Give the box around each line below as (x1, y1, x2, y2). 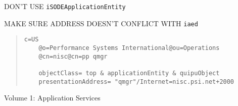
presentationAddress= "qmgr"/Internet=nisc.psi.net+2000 (38, 78, 234, 85)
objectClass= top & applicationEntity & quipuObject (38, 69, 220, 77)
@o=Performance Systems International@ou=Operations (38, 44, 220, 51)
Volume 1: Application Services (4, 92, 101, 103)
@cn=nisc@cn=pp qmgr (38, 52, 108, 60)
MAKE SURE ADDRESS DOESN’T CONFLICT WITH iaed (4, 18, 198, 28)
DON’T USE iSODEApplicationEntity (4, 1, 126, 11)
